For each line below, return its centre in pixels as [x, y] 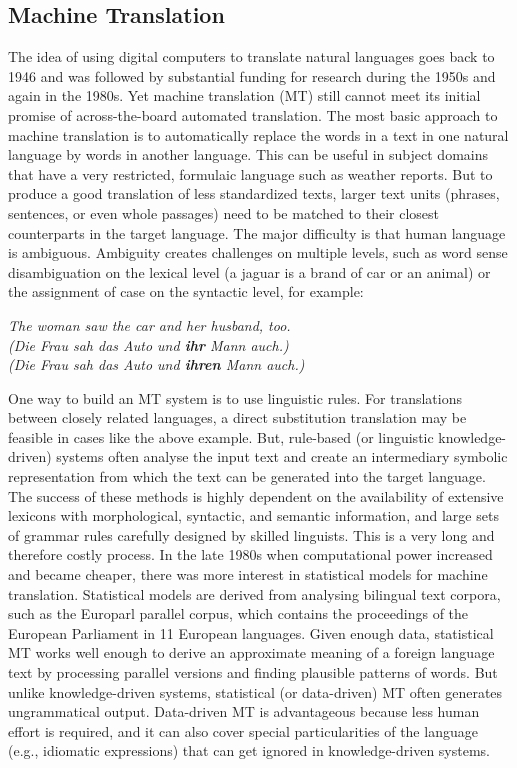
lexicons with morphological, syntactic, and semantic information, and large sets [253, 515]
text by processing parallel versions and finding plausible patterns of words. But [253, 672]
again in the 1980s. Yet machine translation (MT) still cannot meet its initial [244, 95]
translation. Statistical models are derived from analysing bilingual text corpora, [254, 593]
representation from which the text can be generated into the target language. [247, 476]
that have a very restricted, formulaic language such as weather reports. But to [250, 173]
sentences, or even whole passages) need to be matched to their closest [224, 212]
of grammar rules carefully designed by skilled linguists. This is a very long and [251, 534]
